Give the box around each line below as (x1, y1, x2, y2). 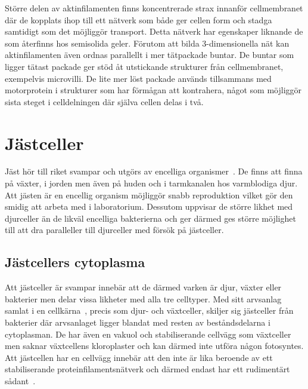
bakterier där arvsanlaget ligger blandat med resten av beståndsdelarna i (5, 316, 270, 329)
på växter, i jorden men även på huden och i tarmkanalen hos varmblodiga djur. (5, 177, 298, 189)
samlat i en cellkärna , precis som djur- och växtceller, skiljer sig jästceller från (5, 304, 294, 317)
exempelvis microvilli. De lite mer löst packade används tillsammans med (5, 72, 272, 84)
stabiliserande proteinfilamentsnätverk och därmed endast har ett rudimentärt (5, 363, 290, 375)
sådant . (5, 374, 36, 387)
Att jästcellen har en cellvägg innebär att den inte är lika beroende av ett (5, 351, 273, 363)
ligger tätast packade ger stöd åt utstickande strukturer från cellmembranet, (5, 60, 284, 72)
